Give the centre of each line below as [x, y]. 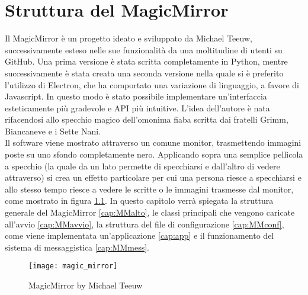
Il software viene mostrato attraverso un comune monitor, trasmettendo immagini [153, 142]
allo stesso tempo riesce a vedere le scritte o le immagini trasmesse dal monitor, [149, 189]
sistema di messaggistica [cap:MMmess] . [77, 247]
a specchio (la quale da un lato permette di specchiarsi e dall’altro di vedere [142, 166]
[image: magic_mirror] [73, 266]
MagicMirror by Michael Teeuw [86, 285]
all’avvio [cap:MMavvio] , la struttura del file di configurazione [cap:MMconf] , [145, 224]
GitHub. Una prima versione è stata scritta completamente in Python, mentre [146, 61]
